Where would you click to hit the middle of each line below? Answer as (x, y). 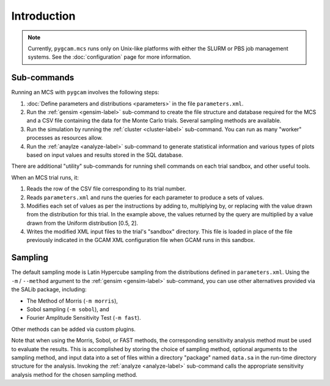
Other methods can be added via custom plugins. (73, 329)
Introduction (43, 16)
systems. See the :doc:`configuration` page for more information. (110, 57)
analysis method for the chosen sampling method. (74, 374)
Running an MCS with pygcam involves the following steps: (85, 93)
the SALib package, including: (49, 289)
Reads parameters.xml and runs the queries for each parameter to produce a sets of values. (145, 197)
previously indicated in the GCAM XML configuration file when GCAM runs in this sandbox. (141, 240)
